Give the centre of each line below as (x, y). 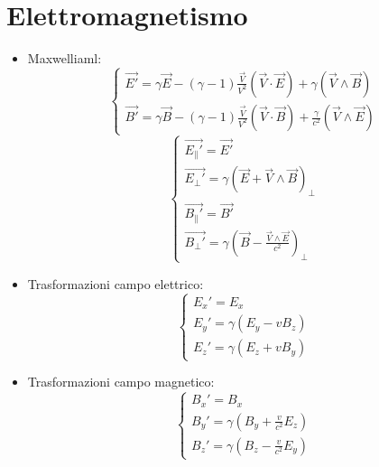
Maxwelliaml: (65, 58)
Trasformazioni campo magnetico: (121, 382)
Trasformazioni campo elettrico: (116, 283)
